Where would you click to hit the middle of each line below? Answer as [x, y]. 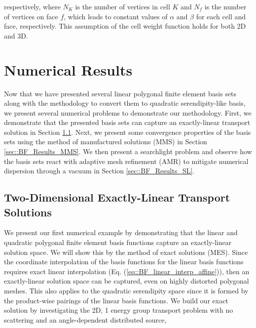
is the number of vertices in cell [123, 6]
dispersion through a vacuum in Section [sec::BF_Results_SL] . [99, 171]
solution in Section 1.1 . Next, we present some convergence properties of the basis [128, 132]
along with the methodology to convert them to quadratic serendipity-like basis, [125, 103]
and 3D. [16, 35]
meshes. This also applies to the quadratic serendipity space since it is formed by [126, 290]
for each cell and [221, 16]
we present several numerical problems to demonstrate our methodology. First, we [128, 112]
